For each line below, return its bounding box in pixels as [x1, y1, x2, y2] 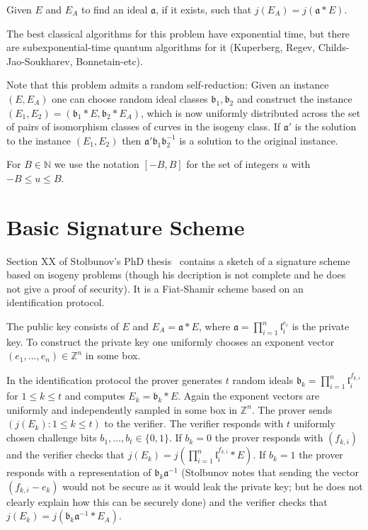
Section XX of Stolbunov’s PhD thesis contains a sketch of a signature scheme [6, 253, 350, 268]
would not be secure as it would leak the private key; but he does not [62, 478, 363, 493]
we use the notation [54, 157, 139, 171]
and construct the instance [236, 91, 352, 106]
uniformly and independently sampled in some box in [6, 402, 238, 417]
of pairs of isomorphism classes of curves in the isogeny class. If [6, 119, 281, 134]
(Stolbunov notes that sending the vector [181, 465, 359, 480]
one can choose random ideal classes [52, 91, 208, 106]
